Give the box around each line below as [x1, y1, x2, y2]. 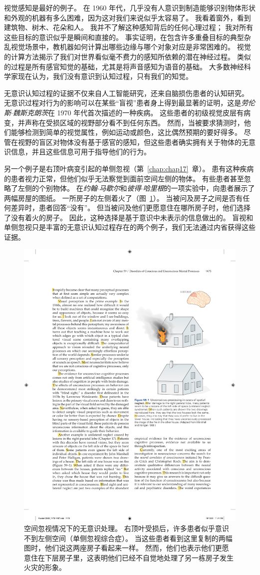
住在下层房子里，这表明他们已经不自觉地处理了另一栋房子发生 [30, 552, 234, 563]
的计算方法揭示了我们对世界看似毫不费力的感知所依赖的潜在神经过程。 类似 [4, 51, 251, 61]
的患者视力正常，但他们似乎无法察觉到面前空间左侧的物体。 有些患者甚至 [4, 173, 244, 183]
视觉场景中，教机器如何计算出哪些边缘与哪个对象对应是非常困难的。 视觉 [10, 41, 251, 52]
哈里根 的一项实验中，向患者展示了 [143, 183, 255, 193]
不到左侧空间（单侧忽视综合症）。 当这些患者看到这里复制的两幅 [24, 533, 233, 543]
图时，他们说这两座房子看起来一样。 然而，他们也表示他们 [24, 543, 215, 553]
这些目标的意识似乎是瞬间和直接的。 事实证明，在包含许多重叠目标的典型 [4, 31, 244, 42]
